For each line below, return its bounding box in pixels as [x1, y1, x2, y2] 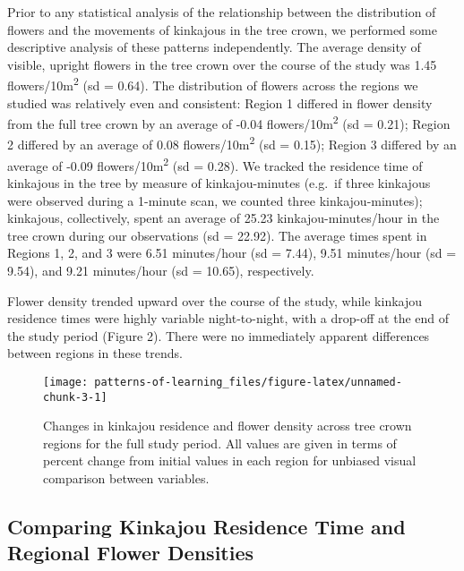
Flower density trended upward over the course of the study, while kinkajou [7, 291, 423, 310]
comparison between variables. [43, 469, 210, 487]
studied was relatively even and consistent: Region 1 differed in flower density [7, 93, 433, 112]
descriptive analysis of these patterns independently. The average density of [7, 38, 421, 56]
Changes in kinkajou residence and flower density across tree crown [43, 416, 412, 435]
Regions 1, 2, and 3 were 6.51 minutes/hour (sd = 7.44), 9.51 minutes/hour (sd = [7, 243, 457, 262]
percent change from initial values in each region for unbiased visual [43, 451, 417, 470]
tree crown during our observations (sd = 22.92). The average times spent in [7, 226, 427, 244]
